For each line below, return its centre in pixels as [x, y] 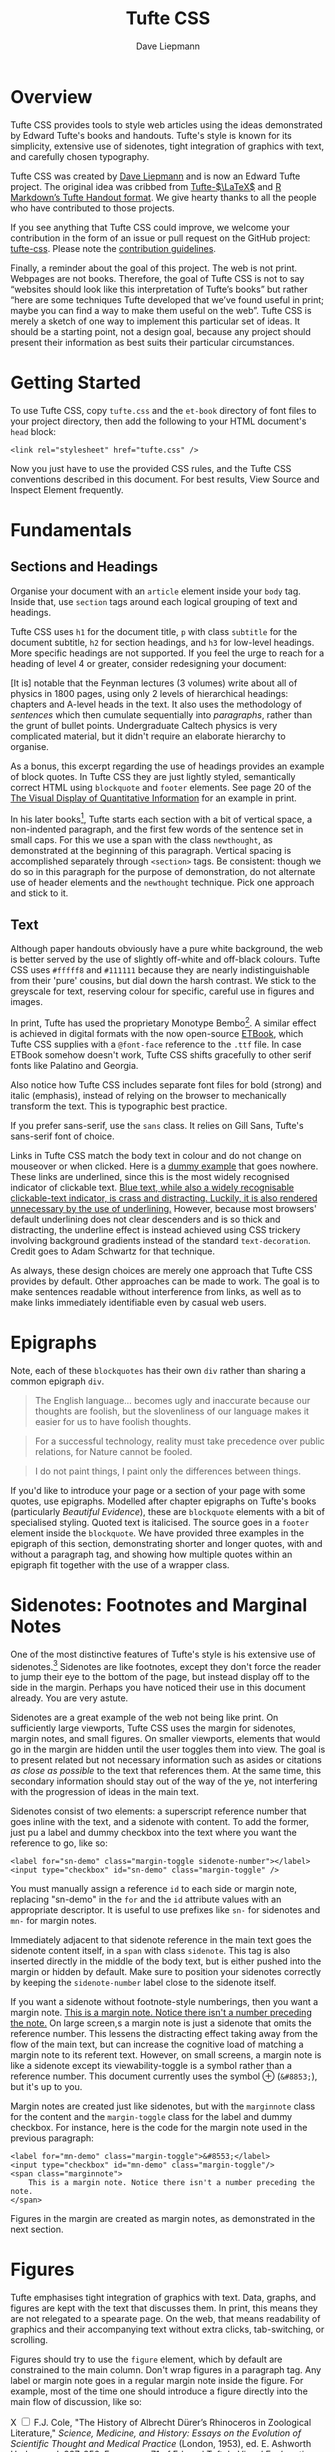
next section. [37, 2229]
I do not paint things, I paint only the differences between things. [168, 1471]
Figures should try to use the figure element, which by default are [146, 2359]
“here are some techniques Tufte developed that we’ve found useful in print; [167, 299]
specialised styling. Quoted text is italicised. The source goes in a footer [160, 1522]
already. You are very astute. [69, 1698]
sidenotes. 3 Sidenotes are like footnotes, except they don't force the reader [166, 1665]
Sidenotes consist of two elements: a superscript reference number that [158, 1811]
